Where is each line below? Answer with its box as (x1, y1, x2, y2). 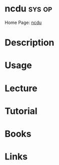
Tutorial (4, 105, 38, 117)
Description (4, 37, 54, 48)
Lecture (4, 83, 38, 94)
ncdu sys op (4, 3, 52, 14)
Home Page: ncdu (4, 19, 42, 25)
